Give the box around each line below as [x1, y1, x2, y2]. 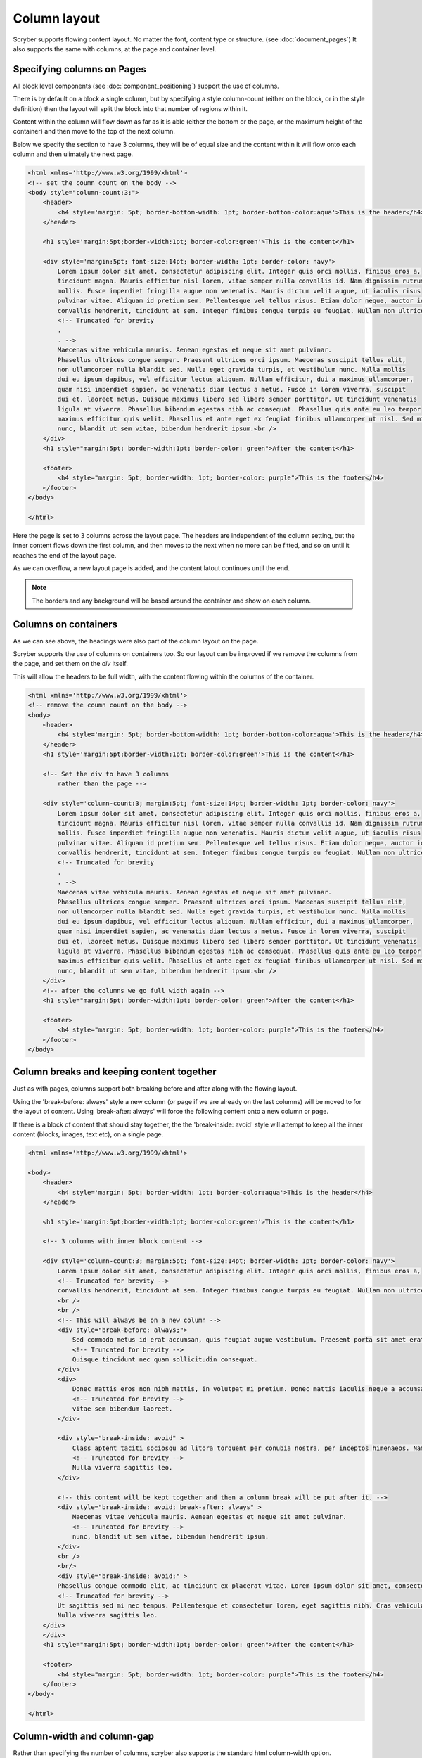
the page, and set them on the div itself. [13, 660, 128, 668]
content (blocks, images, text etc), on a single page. [13, 1129, 164, 1138]
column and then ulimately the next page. [13, 150, 134, 158]
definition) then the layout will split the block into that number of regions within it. [13, 104, 248, 113]
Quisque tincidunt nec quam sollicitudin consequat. [72, 1356, 258, 1364]
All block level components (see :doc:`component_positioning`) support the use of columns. [13, 82, 279, 90]
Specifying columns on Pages [13, 63, 147, 75]
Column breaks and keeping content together [13, 1066, 217, 1078]
